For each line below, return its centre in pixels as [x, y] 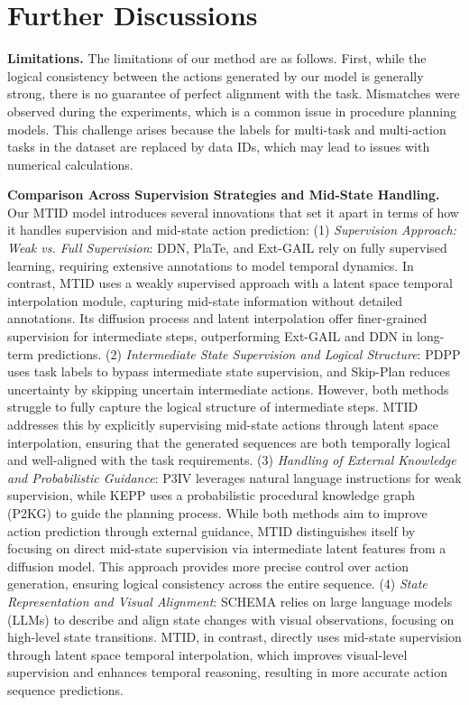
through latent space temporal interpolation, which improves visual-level [207, 654]
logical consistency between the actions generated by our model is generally [216, 75]
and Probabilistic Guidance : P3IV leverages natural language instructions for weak [234, 477]
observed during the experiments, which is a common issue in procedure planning [232, 111]
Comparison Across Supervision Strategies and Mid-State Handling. [224, 195]
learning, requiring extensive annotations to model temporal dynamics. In [211, 265]
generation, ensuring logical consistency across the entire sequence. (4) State [217, 584]
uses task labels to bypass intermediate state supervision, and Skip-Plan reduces [229, 371]
